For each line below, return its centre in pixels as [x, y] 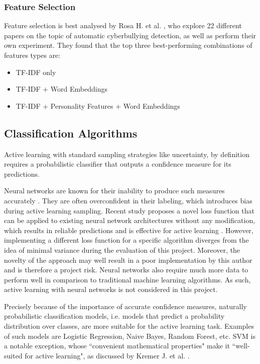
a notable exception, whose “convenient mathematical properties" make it [117, 346]
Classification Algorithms [71, 133]
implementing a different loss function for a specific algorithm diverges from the [126, 240]
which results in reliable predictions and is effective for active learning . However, [129, 230]
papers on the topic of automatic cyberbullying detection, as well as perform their [130, 35]
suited [13, 355]
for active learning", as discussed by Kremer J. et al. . [107, 355]
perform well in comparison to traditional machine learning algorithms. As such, [127, 279]
